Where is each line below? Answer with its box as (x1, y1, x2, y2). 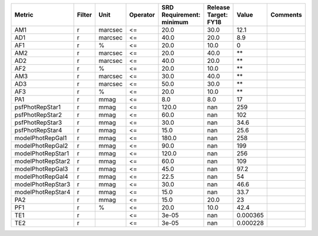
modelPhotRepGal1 (14, 134, 67, 142)
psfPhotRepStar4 (14, 127, 62, 134)
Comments (270, 11, 303, 19)
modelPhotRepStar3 (14, 180, 71, 188)
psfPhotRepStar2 (14, 111, 62, 119)
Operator (129, 11, 155, 19)
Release (207, 4, 230, 11)
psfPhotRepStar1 (14, 103, 61, 111)
